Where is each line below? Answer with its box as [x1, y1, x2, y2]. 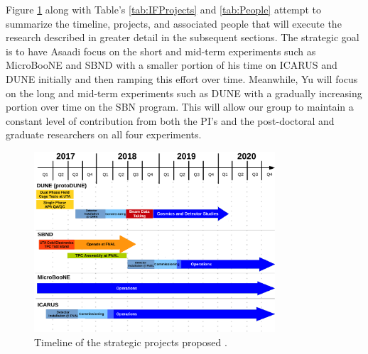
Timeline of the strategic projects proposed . [34, 334, 227, 349]
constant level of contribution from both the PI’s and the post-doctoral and [6, 113, 335, 128]
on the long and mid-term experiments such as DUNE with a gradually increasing [6, 85, 362, 100]
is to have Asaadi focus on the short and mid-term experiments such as [6, 43, 316, 58]
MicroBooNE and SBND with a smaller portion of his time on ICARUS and [6, 57, 337, 72]
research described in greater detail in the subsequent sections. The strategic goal [6, 30, 359, 45]
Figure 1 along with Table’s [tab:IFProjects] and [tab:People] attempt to [6, 2, 322, 16]
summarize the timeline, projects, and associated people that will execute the [6, 16, 342, 31]
